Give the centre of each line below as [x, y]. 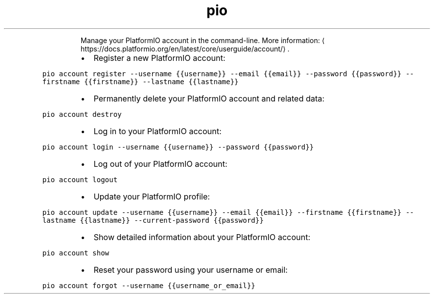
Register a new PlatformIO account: [159, 58]
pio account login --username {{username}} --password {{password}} [178, 147]
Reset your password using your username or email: [190, 270]
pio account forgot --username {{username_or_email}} [149, 285]
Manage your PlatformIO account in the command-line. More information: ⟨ [203, 40]
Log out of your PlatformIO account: [160, 164]
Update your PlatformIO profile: [152, 196]
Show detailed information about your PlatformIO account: [202, 237]
